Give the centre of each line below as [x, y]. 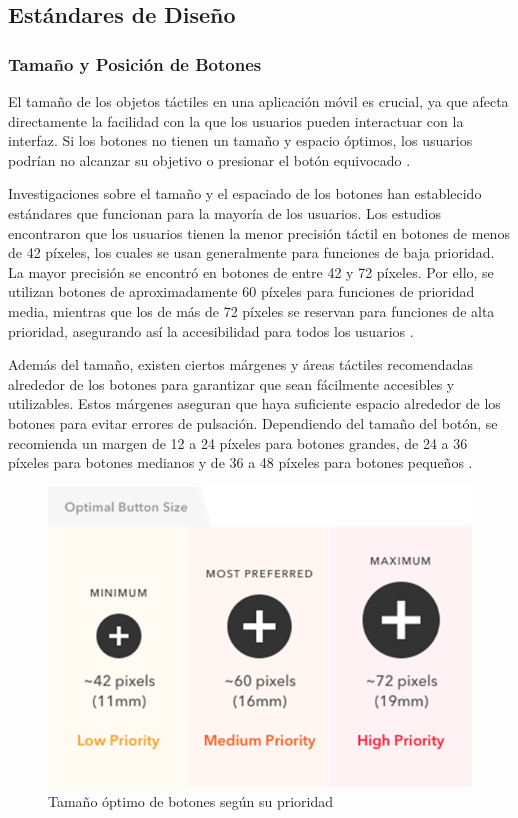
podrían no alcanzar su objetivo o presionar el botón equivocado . [209, 159]
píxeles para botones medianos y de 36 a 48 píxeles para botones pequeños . [240, 462]
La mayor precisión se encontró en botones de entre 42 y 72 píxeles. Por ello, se [251, 271]
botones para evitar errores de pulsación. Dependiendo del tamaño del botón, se [253, 422]
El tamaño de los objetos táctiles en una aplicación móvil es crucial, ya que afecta [258, 101]
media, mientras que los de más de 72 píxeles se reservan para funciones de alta [251, 310]
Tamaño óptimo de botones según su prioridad [190, 800]
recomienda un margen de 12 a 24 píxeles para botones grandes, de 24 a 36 [238, 442]
